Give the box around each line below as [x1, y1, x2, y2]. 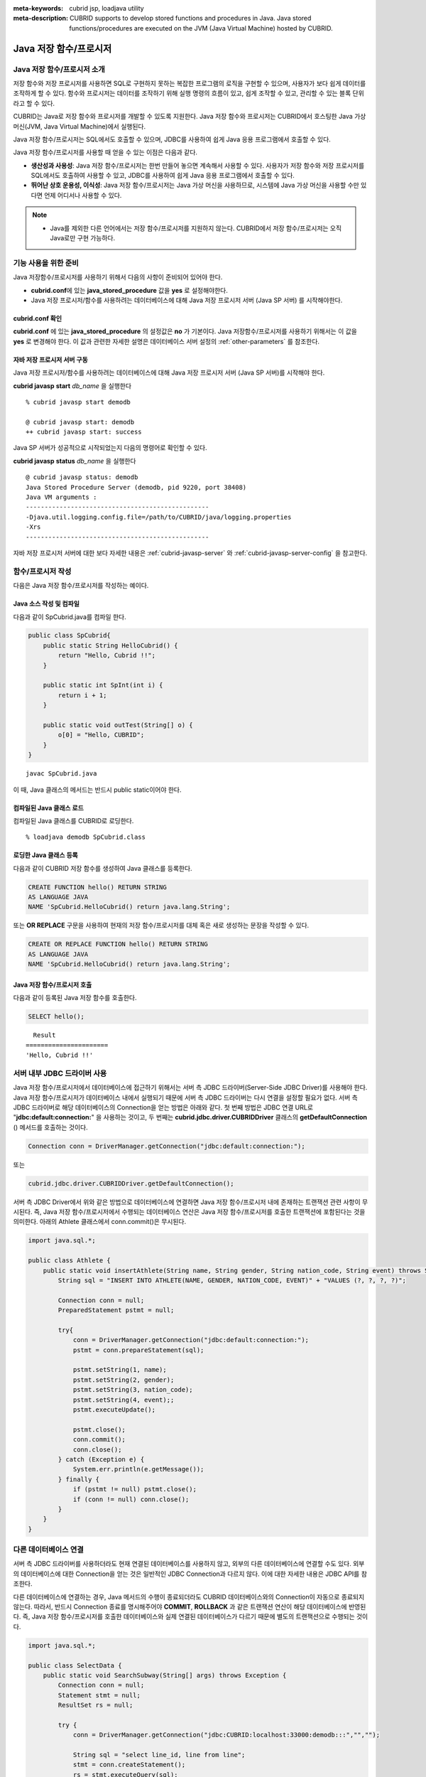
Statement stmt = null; [58, 1691, 141, 1699]
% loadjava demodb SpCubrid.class [26, 833, 146, 842]
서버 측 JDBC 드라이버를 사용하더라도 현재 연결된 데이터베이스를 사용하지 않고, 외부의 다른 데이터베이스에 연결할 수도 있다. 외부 [13, 1559, 365, 1568]
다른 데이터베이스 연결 [13, 1545, 84, 1555]
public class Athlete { [28, 1257, 111, 1265]
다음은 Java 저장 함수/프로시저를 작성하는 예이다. [13, 581, 149, 590]
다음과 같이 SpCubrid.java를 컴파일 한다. [13, 612, 127, 621]
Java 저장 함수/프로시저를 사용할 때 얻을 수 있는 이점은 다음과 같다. [13, 148, 198, 156]
